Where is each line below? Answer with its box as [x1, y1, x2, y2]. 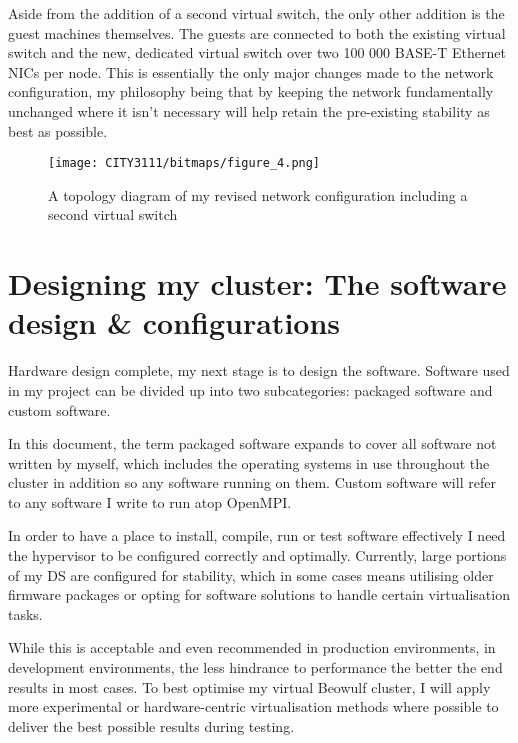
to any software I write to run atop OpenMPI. [8, 491, 292, 512]
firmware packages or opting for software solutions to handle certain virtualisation [8, 584, 510, 605]
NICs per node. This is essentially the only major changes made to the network [8, 61, 494, 82]
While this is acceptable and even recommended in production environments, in [8, 637, 496, 658]
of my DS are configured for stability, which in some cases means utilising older [8, 564, 494, 585]
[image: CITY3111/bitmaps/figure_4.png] [48, 156, 321, 171]
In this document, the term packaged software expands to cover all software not [8, 433, 497, 454]
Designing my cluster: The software [8, 263, 507, 304]
